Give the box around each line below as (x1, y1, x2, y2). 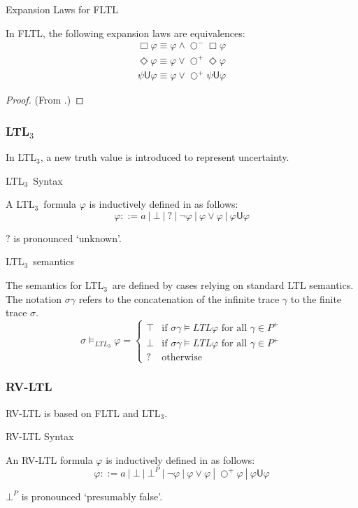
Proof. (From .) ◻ (6, 92, 84, 107)
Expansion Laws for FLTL (6, 2, 119, 16)
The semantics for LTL (6, 278, 104, 292)
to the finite (290, 291, 342, 306)
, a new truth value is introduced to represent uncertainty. (40, 150, 289, 164)
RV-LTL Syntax (6, 429, 74, 444)
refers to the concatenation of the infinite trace (78, 291, 280, 306)
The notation (6, 291, 62, 306)
